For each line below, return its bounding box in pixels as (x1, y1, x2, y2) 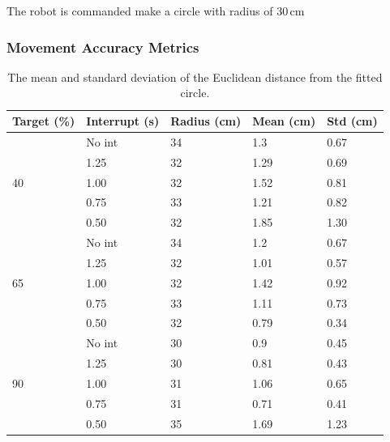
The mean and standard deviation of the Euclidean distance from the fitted (7, 68, 383, 85)
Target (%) (12, 113, 75, 129)
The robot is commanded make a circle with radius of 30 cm (6, 2, 305, 19)
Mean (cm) (252, 113, 316, 129)
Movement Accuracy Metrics (6, 36, 199, 57)
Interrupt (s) (86, 113, 160, 129)
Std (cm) (327, 113, 378, 129)
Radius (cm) (170, 113, 242, 129)
